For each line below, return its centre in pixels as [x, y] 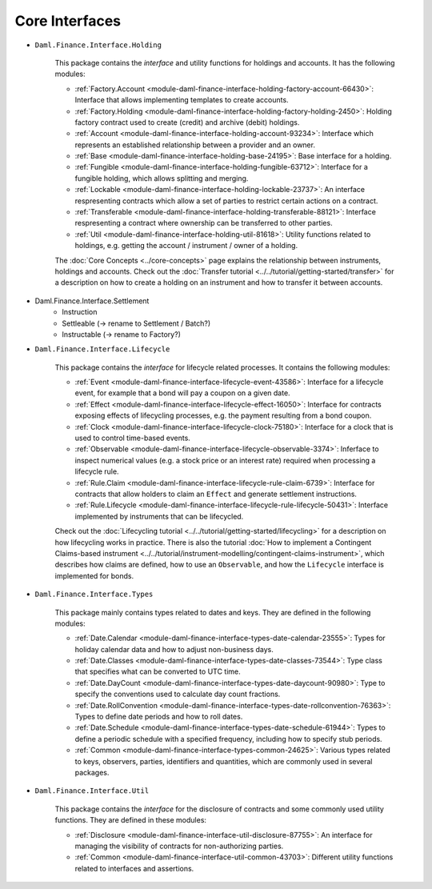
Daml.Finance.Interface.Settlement [92, 301]
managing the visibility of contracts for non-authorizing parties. [179, 846]
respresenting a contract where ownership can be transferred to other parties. [204, 223]
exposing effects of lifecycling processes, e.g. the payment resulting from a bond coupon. [223, 415]
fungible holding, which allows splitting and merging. [162, 178]
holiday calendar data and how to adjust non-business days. [174, 649]
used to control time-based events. [133, 438]
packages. [92, 772]
